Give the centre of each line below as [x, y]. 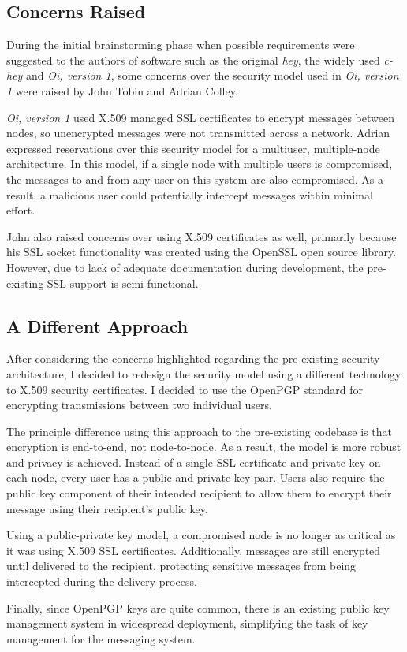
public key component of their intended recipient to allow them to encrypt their [199, 493]
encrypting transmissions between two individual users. [139, 405]
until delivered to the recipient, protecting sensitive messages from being [181, 566]
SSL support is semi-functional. [123, 283]
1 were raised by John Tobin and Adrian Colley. [122, 90]
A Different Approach [97, 325]
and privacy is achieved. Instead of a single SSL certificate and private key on [194, 462]
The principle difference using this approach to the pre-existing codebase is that [199, 431]
